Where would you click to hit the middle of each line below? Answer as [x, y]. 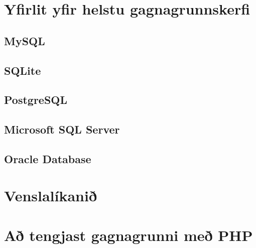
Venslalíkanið [51, 196]
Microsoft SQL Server [62, 129]
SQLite [23, 70]
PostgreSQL [36, 100]
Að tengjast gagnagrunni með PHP [129, 235]
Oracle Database [48, 158]
